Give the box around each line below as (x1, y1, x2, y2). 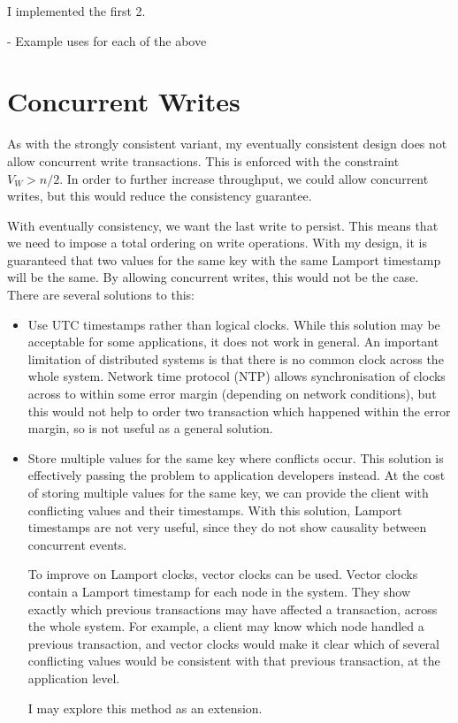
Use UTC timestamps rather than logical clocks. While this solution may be (27, 315, 440, 333)
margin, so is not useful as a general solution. (27, 419, 273, 438)
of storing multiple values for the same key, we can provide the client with (27, 483, 429, 501)
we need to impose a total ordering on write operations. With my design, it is (7, 233, 427, 252)
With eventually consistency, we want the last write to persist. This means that (7, 216, 439, 234)
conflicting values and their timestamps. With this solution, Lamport (27, 500, 402, 519)
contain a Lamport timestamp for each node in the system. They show (27, 582, 411, 600)
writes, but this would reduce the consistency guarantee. (7, 186, 312, 205)
